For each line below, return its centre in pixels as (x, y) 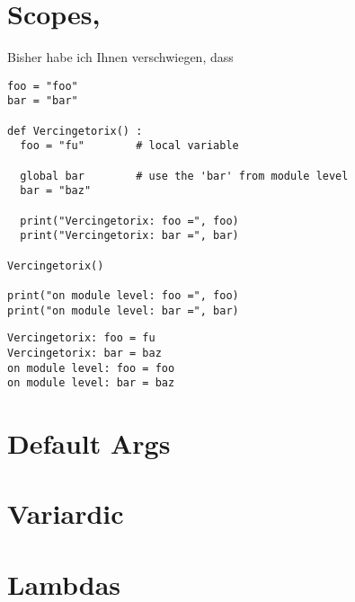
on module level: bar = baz (91, 383)
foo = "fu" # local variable (129, 146)
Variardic (66, 513)
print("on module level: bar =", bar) (123, 310)
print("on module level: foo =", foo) (123, 295)
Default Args (89, 443)
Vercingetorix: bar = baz (84, 353)
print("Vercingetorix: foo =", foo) (129, 221)
